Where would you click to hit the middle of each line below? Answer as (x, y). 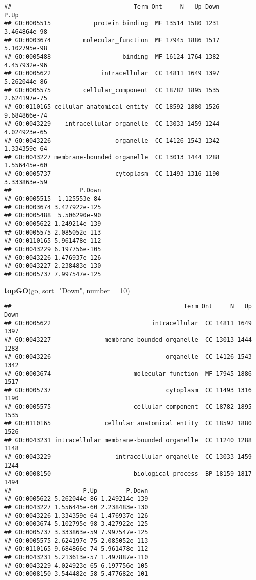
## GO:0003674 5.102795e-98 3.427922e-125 (76, 524)
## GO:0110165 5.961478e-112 (53, 241)
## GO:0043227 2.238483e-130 (53, 266)
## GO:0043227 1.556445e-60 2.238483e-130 (76, 507)
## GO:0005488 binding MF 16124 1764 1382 (112, 56)
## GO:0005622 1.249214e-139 (53, 224)
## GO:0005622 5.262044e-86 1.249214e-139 (76, 499)
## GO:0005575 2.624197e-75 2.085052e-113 (76, 541)
